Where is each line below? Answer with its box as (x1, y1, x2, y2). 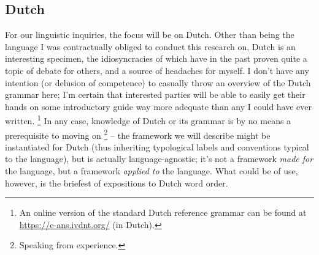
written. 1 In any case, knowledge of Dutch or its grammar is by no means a (5, 113, 291, 127)
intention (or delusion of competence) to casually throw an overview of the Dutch (5, 76, 311, 89)
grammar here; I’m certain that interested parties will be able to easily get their (5, 88, 306, 101)
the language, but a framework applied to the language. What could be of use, (5, 164, 298, 177)
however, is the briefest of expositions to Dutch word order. (5, 176, 228, 189)
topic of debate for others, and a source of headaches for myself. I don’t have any (5, 64, 309, 76)
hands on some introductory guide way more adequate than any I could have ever (5, 100, 312, 113)
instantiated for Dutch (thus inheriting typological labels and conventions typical (5, 140, 309, 153)
